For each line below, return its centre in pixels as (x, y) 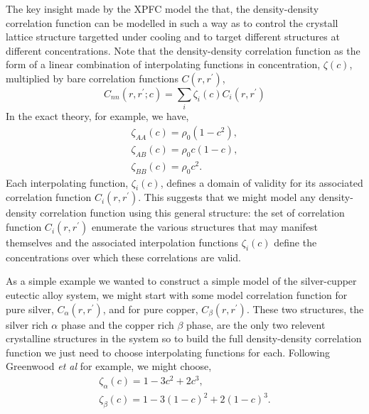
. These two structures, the (305, 309)
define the (295, 243)
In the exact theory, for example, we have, (97, 116)
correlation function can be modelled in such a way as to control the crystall (172, 22)
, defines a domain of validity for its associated (262, 182)
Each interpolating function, (67, 182)
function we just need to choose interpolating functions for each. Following (168, 352)
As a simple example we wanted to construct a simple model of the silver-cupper (181, 281)
